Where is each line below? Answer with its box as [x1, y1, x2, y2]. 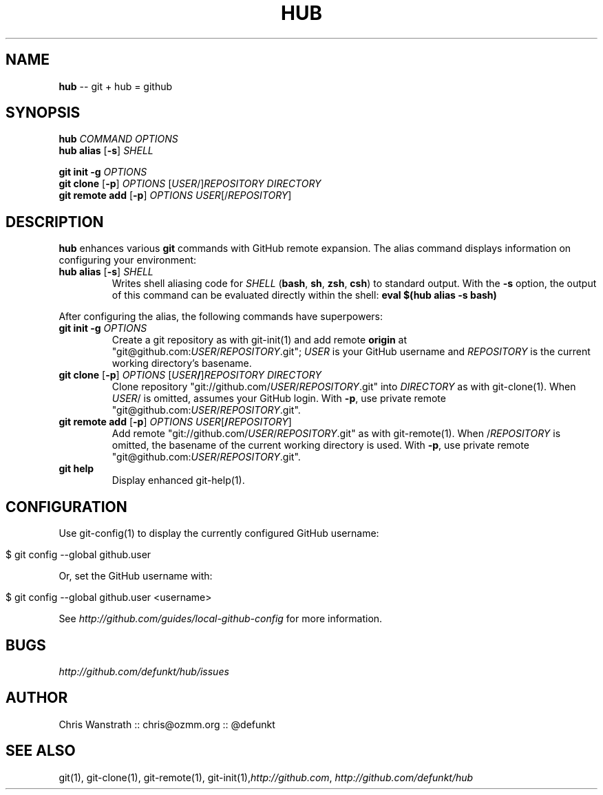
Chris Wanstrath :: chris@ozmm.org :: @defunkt [59, 718, 275, 730]
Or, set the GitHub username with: [59, 570, 213, 582]
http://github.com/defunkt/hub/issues [59, 665, 229, 677]
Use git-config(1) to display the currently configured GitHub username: [59, 527, 379, 540]
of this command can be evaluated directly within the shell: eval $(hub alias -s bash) [112, 289, 497, 301]
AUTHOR [6, 689, 68, 707]
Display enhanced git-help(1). [112, 474, 245, 487]
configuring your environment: [59, 254, 197, 266]
